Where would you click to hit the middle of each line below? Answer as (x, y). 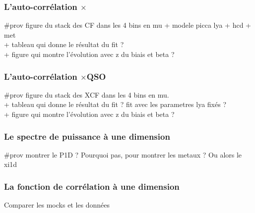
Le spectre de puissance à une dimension (87, 136)
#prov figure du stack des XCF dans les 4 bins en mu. (87, 94)
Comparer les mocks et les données (57, 205)
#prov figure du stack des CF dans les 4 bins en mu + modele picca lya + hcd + (127, 25)
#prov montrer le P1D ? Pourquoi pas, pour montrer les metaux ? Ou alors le (123, 154)
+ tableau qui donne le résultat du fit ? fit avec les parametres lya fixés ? (115, 104)
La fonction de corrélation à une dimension (92, 186)
